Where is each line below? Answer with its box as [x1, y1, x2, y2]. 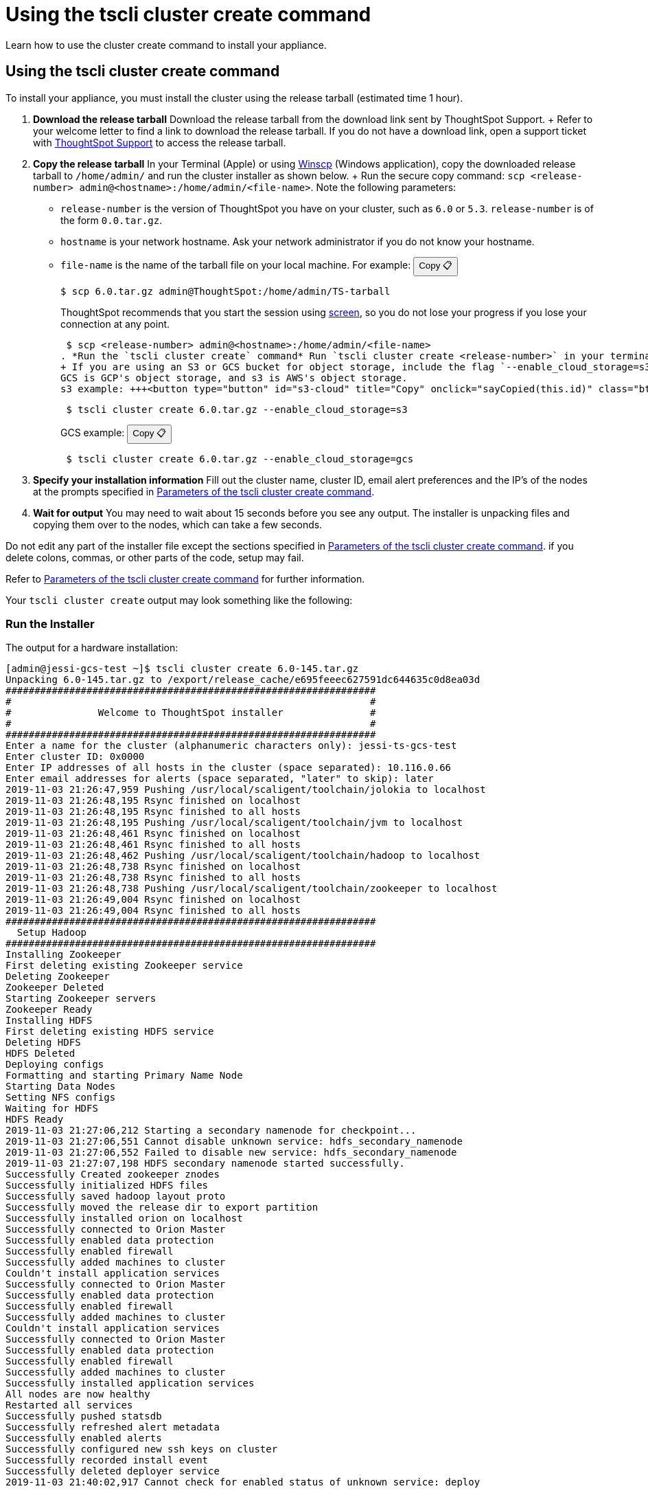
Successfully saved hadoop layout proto [5, 1191, 226, 1202]
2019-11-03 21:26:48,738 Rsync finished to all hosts [5, 872, 301, 884]
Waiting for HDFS [5, 1103, 98, 1114]
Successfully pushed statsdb [5, 1411, 162, 1422]
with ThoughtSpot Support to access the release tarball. [33, 136, 286, 148]
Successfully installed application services [5, 1378, 255, 1389]
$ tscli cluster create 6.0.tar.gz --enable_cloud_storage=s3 [66, 403, 408, 415]
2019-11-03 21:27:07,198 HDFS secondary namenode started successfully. [5, 1158, 405, 1169]
